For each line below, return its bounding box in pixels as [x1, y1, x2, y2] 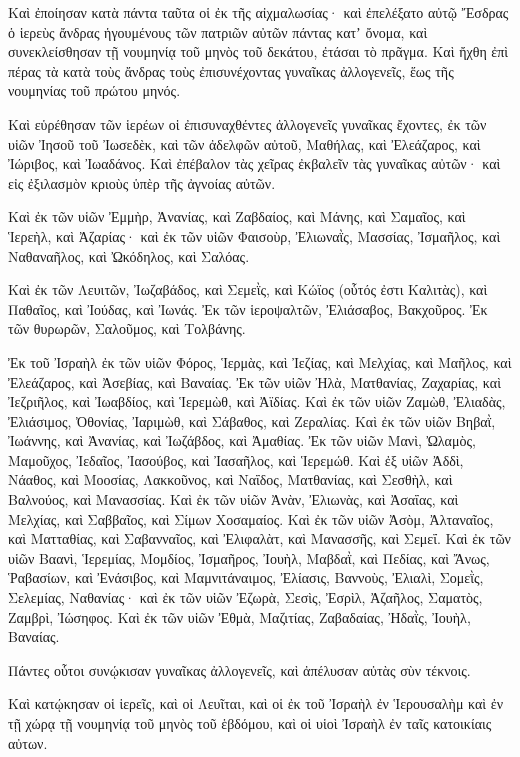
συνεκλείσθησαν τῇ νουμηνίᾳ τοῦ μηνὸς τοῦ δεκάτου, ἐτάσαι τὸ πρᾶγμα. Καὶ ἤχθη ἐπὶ [8, 41, 509, 62]
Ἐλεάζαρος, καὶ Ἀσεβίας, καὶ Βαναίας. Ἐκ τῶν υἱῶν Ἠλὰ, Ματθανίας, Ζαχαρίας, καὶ [8, 371, 501, 392]
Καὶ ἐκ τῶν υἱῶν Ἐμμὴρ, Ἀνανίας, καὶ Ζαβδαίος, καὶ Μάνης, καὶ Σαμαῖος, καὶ [8, 206, 466, 227]
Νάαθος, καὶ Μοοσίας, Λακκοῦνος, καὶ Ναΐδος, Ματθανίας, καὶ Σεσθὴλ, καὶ [8, 469, 453, 490]
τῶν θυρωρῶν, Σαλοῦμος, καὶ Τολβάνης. [8, 318, 246, 339]
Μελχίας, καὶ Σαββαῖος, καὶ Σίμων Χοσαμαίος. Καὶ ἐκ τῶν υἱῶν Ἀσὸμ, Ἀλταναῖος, [8, 508, 494, 529]
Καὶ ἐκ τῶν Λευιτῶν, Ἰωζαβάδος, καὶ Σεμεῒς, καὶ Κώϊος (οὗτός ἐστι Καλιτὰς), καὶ [8, 279, 488, 300]
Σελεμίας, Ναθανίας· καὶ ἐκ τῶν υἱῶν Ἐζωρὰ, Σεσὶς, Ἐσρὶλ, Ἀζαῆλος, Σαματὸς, [8, 587, 483, 608]
